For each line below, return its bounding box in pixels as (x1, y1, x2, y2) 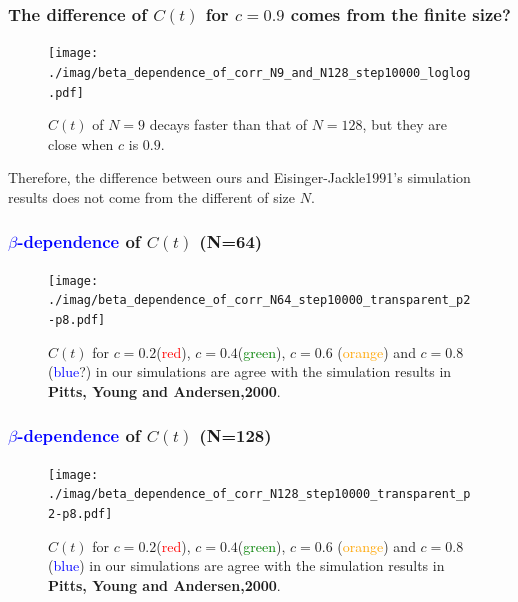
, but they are (362, 114, 448, 135)
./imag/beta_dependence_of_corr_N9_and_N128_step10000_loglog (48, 65, 471, 80)
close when (48, 133, 114, 154)
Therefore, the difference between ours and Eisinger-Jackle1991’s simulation (8, 167, 471, 188)
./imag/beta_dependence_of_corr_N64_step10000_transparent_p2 (48, 293, 471, 308)
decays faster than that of (149, 114, 308, 135)
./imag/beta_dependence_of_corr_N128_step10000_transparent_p (48, 487, 471, 502)
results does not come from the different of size (8, 186, 295, 207)
